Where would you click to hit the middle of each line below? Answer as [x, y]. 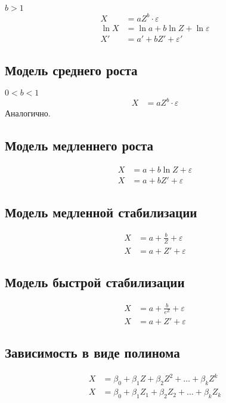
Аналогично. [28, 113]
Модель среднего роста [71, 70]
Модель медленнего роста [79, 145]
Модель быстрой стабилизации [95, 282]
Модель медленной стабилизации [101, 212]
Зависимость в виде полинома [92, 353]
